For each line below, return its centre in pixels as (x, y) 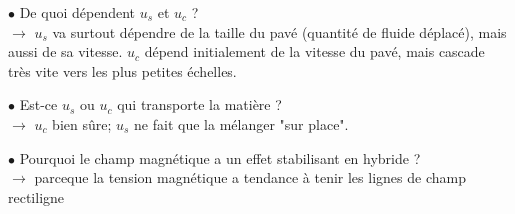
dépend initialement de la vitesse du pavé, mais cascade (314, 51)
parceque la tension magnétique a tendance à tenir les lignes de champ (250, 177)
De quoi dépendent (77, 12)
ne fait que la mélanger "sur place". (241, 123)
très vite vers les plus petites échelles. (122, 70)
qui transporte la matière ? (199, 104)
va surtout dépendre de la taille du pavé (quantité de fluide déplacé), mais (279, 31)
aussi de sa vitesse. (65, 51)
